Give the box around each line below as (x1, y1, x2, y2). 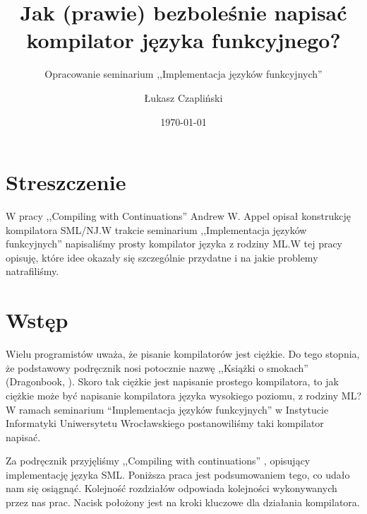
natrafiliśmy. (6, 264, 59, 279)
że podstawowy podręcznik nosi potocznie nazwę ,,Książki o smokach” (6, 360, 308, 375)
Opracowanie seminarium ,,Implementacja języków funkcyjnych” (44, 66, 323, 81)
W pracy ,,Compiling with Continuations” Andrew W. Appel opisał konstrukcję (6, 209, 351, 223)
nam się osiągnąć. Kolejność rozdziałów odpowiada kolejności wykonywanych (6, 481, 337, 496)
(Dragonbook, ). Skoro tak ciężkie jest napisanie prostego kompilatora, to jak (6, 374, 339, 389)
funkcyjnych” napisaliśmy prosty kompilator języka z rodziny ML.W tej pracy (6, 236, 343, 251)
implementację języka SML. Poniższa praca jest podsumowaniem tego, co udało (6, 467, 350, 481)
